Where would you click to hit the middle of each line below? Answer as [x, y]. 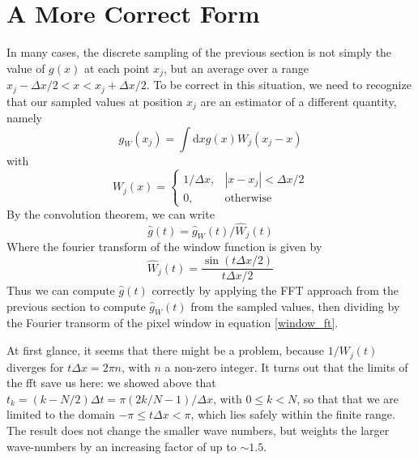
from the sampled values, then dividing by [295, 306]
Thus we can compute [61, 290]
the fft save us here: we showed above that [111, 383]
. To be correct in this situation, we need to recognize [279, 85]
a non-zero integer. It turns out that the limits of [286, 366]
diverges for [35, 366]
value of [26, 68]
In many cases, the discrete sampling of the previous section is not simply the [199, 52]
